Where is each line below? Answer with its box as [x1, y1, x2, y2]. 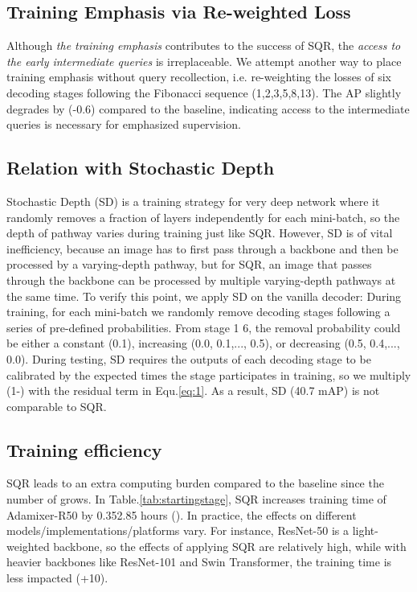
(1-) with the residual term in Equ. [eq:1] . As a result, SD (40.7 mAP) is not [6, 382, 380, 399]
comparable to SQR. [6, 397, 107, 414]
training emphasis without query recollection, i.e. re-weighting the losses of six [6, 68, 391, 85]
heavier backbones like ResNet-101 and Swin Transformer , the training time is [6, 553, 392, 570]
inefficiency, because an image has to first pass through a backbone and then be [6, 240, 399, 257]
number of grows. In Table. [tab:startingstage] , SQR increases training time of [6, 491, 386, 508]
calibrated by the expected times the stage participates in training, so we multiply [6, 366, 411, 383]
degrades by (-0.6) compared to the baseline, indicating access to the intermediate [6, 100, 410, 117]
